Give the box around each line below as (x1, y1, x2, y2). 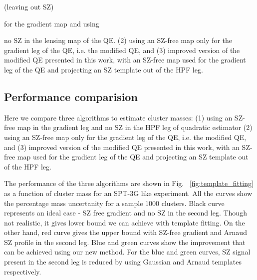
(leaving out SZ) (4, 1, 54, 11)
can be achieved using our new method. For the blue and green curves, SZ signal (4, 246, 251, 257)
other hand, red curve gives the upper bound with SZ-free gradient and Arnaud (4, 227, 247, 237)
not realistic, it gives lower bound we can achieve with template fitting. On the (4, 217, 245, 227)
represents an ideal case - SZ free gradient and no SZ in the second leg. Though (4, 207, 247, 218)
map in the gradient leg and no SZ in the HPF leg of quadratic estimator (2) (17, 122, 253, 132)
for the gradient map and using (4, 18, 99, 28)
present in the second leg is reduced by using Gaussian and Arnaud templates (4, 256, 242, 267)
